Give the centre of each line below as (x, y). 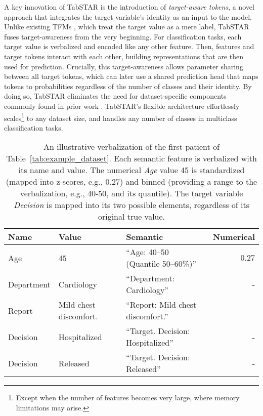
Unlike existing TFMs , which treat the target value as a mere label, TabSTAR (127, 27)
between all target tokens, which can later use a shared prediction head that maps (131, 76)
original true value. (131, 217)
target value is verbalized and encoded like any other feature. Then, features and (129, 46)
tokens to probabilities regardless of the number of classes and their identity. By (128, 86)
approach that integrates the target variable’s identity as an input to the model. (128, 16)
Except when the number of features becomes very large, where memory (128, 398)
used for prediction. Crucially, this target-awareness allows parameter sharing (124, 66)
